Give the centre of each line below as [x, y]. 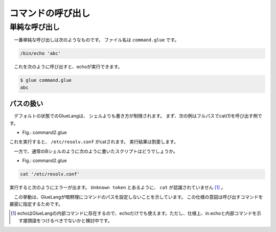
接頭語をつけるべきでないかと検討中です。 [68, 220]
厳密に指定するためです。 [36, 204]
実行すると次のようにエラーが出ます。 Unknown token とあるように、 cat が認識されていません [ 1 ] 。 [118, 188]
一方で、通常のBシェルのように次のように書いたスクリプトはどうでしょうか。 [96, 151]
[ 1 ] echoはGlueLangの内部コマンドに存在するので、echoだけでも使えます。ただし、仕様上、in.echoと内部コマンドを [134, 213]
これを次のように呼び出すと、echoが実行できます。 [68, 67]
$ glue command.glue [46, 80]
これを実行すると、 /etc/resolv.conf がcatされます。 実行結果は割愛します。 [94, 142]
